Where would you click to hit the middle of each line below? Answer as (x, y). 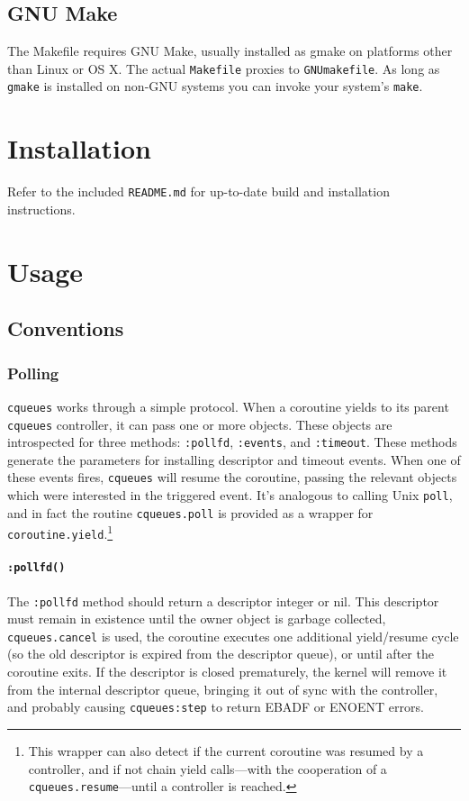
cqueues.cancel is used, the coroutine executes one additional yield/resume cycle (233, 636)
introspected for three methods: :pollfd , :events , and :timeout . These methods (232, 442)
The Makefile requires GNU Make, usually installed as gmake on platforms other (230, 51)
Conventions (66, 328)
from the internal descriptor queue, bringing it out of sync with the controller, (223, 689)
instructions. (41, 209)
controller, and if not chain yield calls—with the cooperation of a (207, 768)
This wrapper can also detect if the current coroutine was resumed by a (226, 750)
